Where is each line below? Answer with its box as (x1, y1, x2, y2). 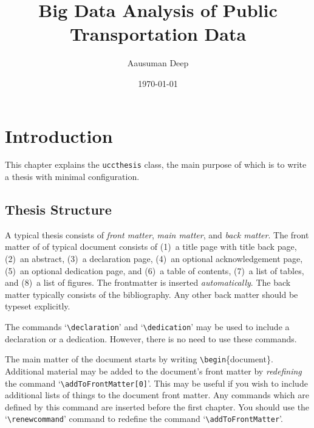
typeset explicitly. (5, 300, 70, 312)
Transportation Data (69, 21, 247, 46)
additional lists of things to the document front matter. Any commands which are (5, 388, 309, 401)
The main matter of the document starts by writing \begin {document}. (5, 353, 273, 365)
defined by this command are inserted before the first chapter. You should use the (5, 400, 310, 413)
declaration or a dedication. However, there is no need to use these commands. (5, 332, 297, 345)
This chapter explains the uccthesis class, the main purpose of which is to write (5, 158, 307, 171)
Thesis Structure (5, 200, 112, 219)
